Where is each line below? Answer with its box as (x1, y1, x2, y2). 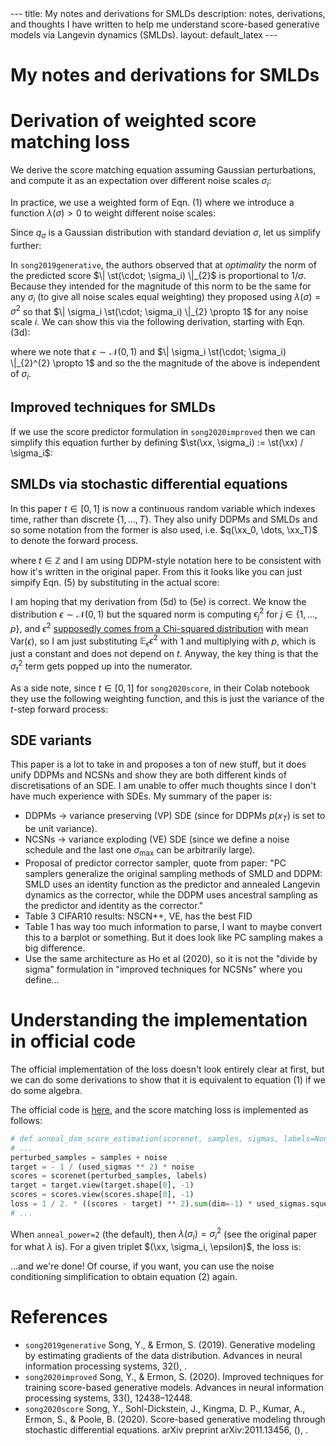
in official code (10, 1030, 137, 1053)
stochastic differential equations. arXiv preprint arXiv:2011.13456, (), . (24, 1424, 308, 1436)
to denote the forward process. (10, 534, 139, 546)
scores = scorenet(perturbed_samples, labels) (10, 1171, 208, 1181)
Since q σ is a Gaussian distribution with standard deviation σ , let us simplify (10, 226, 321, 241)
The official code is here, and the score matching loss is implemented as (10, 1103, 309, 1116)
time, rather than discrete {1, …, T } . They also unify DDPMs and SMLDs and (10, 513, 318, 525)
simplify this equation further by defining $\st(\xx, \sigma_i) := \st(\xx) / (10, 436, 304, 448)
